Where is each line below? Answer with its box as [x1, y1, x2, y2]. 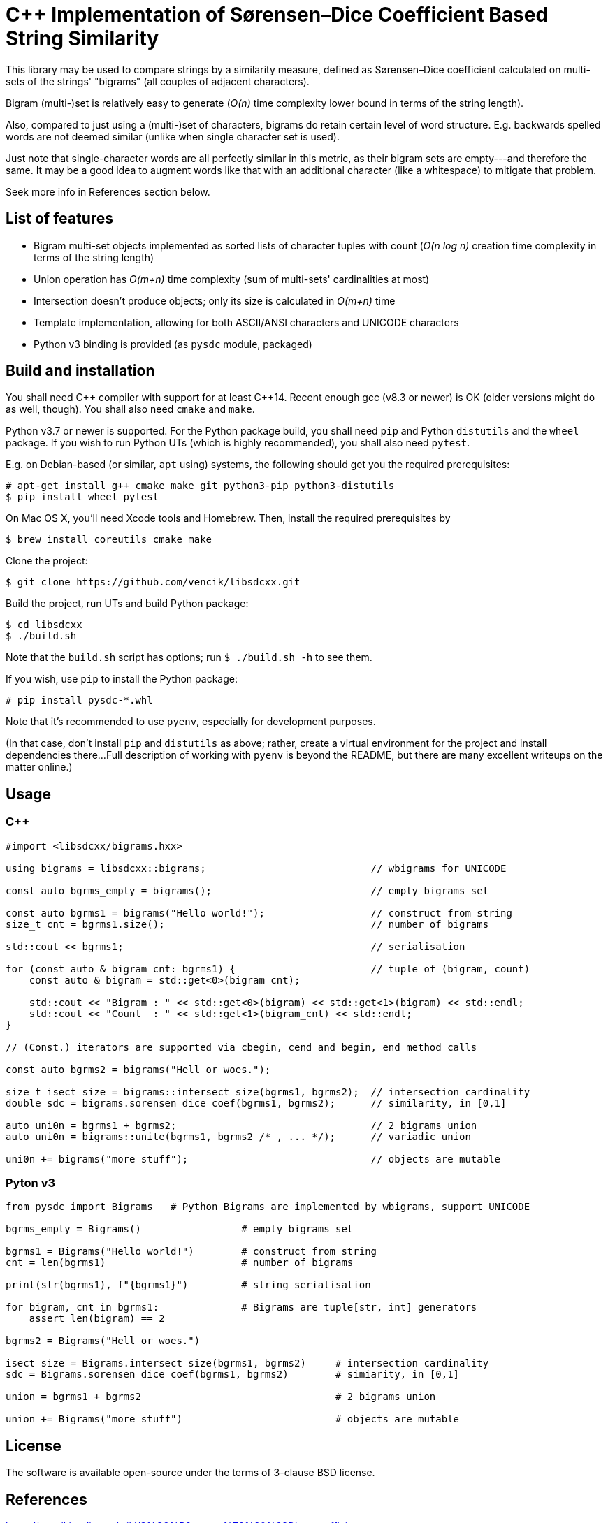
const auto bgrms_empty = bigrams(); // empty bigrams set [6, 884, 489, 896]
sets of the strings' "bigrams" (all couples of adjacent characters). [6, 75, 310, 87]
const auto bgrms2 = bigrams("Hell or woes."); [6, 1063, 271, 1075]
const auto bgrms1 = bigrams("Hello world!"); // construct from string [6, 907, 512, 919]
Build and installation [6, 362, 155, 380]
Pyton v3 [6, 1176, 56, 1190]
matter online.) [6, 761, 73, 773]
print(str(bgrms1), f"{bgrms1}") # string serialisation [6, 1279, 371, 1291]
